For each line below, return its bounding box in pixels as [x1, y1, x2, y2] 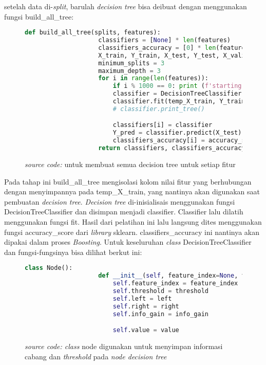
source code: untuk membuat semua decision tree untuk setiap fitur [25, 158, 236, 169]
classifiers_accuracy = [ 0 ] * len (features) [98, 44, 253, 51]
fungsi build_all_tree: [4, 11, 74, 22]
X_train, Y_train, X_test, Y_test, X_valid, [98, 51, 253, 59]
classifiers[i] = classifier [112, 121, 213, 129]
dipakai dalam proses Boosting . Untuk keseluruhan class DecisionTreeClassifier [4, 236, 252, 247]
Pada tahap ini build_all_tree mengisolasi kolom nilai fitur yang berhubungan [4, 176, 252, 187]
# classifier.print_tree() [112, 105, 205, 113]
